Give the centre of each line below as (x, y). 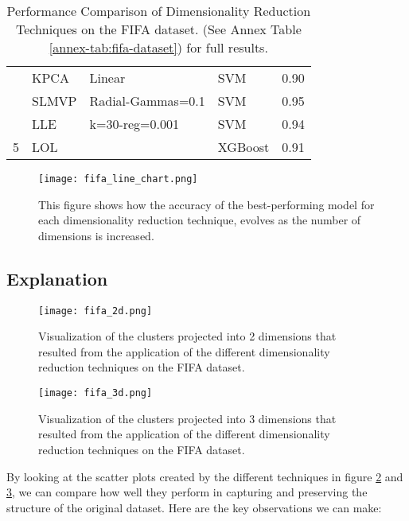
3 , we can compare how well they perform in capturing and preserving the (187, 492)
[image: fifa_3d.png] (95, 393)
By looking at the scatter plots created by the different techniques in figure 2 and (205, 476)
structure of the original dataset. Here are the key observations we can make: (194, 507)
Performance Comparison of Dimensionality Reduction (159, 11)
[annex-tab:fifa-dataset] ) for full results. (158, 47)
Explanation (57, 278)
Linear (107, 78)
